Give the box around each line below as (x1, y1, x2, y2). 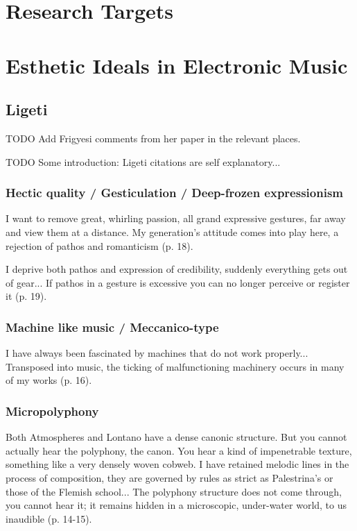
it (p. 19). (6, 289, 47, 303)
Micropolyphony (6, 402, 99, 419)
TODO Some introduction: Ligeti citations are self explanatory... (6, 154, 281, 169)
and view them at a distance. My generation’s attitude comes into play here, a (6, 224, 339, 239)
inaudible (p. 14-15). (6, 511, 92, 525)
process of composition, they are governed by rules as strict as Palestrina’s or (6, 470, 333, 484)
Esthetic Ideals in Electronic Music (6, 51, 348, 79)
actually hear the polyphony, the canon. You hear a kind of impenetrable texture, (6, 443, 352, 457)
